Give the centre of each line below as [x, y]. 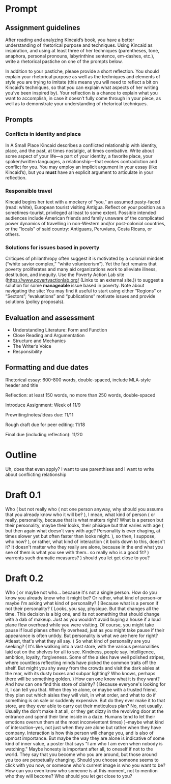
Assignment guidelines [43, 28]
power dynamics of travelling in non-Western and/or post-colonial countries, [85, 223]
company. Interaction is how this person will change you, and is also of [79, 733]
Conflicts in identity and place [43, 134]
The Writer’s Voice [32, 346]
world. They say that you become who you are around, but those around [81, 754]
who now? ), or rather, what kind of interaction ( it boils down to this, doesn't [85, 541]
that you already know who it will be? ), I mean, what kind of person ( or [80, 515]
